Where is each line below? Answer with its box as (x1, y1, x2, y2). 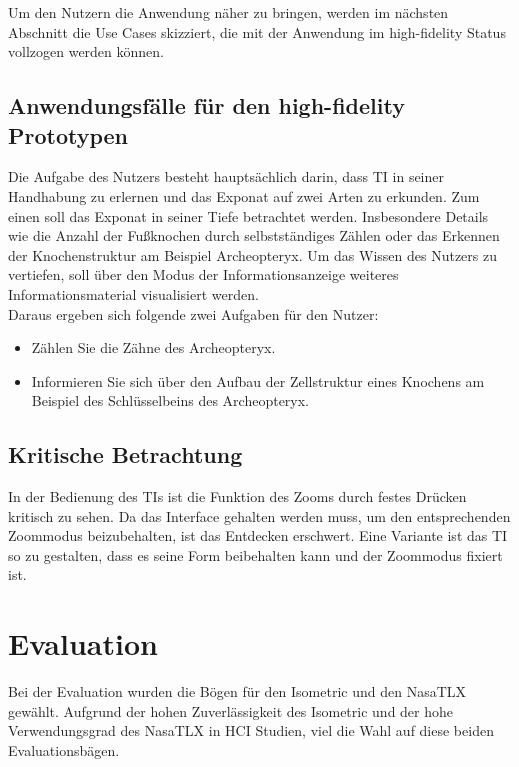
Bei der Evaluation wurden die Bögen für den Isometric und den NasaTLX (8, 681, 467, 702)
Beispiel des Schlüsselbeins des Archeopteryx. (31, 390, 310, 411)
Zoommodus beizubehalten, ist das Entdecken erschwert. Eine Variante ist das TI (8, 525, 508, 546)
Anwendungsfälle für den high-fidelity (8, 90, 405, 121)
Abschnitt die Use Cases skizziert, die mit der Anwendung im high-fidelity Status (8, 21, 506, 42)
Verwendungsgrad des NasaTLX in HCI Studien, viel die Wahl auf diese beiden (8, 720, 494, 741)
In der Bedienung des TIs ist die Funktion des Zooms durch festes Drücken (8, 486, 467, 507)
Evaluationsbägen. (8, 739, 120, 760)
